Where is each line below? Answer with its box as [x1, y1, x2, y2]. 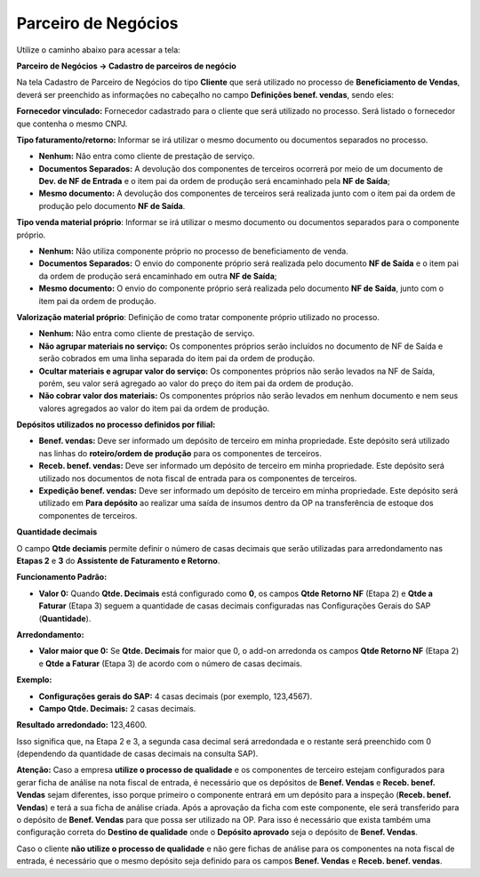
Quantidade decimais [16, 527, 98, 537]
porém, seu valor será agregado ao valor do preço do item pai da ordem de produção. [38, 378, 354, 389]
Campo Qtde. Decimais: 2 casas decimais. [38, 703, 196, 713]
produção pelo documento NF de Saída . [38, 200, 186, 211]
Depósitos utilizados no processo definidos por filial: [16, 419, 216, 430]
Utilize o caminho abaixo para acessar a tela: [16, 44, 181, 55]
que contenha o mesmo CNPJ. [16, 118, 128, 129]
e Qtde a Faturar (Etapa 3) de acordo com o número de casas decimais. [38, 658, 302, 669]
